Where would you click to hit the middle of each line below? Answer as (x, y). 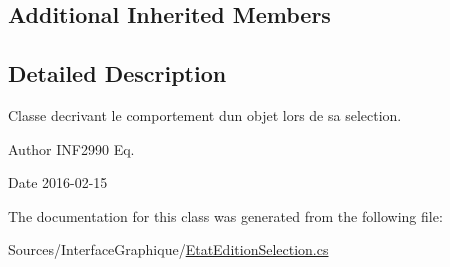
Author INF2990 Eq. (71, 148)
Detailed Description (117, 73)
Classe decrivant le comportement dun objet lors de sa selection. (205, 114)
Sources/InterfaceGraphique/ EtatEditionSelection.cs (168, 249)
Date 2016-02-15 (58, 182)
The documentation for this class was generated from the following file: (225, 215)
